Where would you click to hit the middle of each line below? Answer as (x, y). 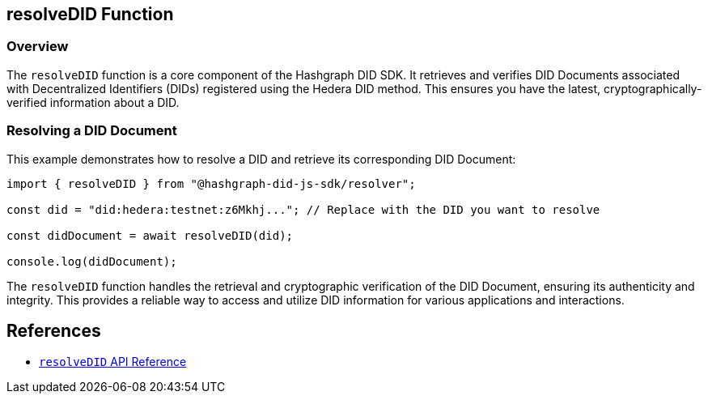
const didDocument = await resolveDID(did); (150, 235)
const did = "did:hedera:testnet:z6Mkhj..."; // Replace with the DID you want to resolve (303, 209)
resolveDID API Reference (113, 362)
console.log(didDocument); (92, 261)
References (54, 330)
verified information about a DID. (93, 102)
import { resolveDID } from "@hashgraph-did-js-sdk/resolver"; (211, 183)
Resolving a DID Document (92, 131)
